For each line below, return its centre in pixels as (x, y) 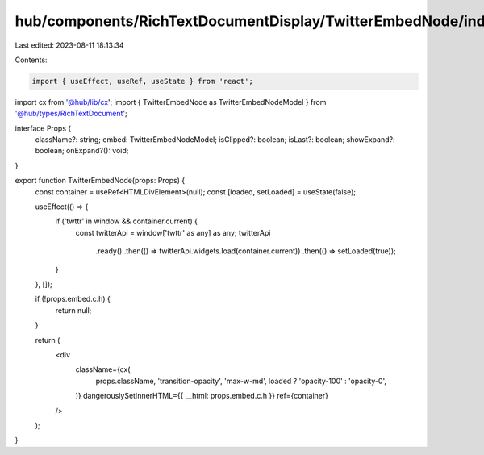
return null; (73, 310)
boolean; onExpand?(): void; (82, 151)
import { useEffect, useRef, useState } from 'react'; (142, 81)
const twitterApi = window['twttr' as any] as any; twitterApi (173, 232)
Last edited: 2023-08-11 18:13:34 (69, 45)
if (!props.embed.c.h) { (73, 299)
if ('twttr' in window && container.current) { (126, 221)
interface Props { (43, 128)
